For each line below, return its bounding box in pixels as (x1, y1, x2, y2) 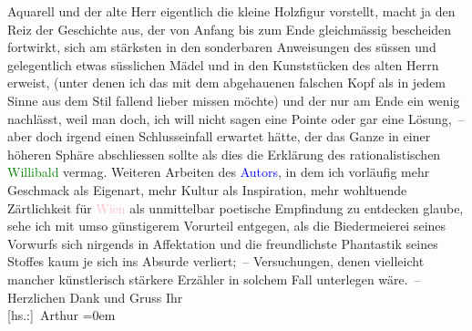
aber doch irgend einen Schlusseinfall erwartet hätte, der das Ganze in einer (7, 127, 431, 146)
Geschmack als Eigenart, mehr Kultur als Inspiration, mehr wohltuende (7, 180, 407, 199)
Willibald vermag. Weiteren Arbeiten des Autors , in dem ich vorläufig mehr (7, 162, 430, 181)
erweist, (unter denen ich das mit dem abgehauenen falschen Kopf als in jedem (7, 73, 446, 92)
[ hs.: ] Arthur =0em (7, 305, 116, 325)
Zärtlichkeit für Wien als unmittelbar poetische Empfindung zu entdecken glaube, (7, 198, 464, 217)
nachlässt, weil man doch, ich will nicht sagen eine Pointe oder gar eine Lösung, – (7, 109, 465, 128)
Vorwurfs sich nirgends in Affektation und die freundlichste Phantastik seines (7, 233, 438, 253)
